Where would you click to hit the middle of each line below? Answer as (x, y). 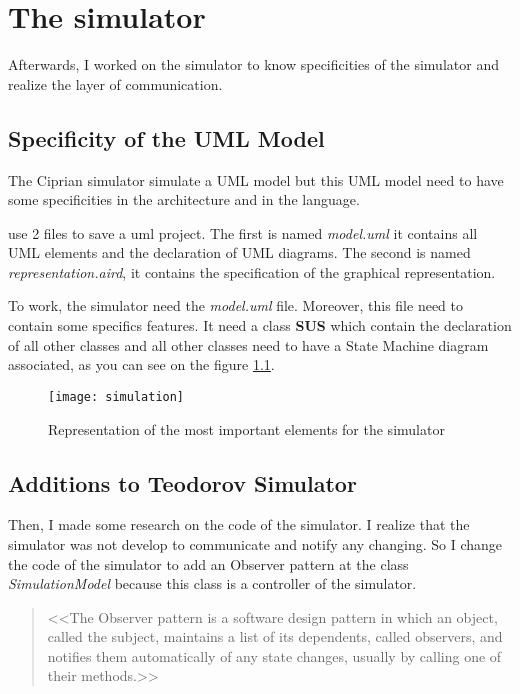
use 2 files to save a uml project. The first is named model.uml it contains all (243, 232)
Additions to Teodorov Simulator (182, 482)
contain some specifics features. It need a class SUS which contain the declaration (260, 325)
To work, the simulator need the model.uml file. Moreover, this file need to (235, 305)
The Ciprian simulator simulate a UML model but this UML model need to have (256, 179)
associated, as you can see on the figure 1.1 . (141, 364)
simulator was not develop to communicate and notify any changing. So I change (255, 543)
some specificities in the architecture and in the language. (184, 199)
